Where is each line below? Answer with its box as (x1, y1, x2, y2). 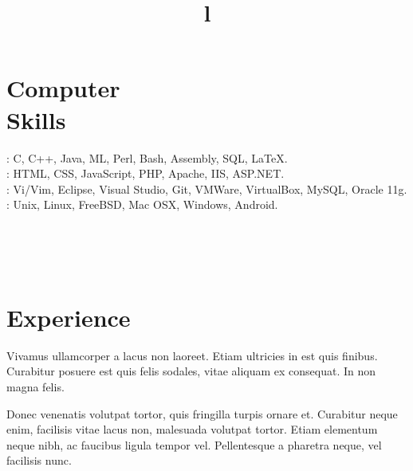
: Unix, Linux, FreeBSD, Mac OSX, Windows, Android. (6, 196, 278, 213)
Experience (6, 300, 131, 333)
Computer (6, 72, 120, 104)
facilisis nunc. (6, 452, 72, 469)
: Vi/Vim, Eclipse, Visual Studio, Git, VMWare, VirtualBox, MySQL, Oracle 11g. (6, 180, 407, 197)
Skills (6, 103, 66, 135)
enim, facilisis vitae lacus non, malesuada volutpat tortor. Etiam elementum (6, 421, 378, 438)
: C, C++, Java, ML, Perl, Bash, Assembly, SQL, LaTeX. (6, 149, 288, 166)
